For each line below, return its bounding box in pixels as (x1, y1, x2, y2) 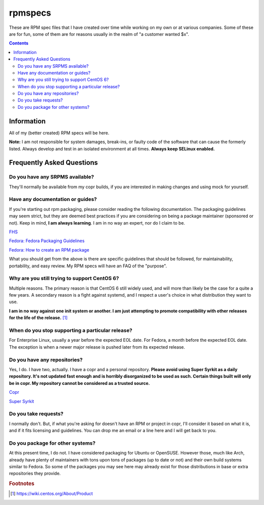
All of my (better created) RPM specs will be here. (9, 130, 110, 136)
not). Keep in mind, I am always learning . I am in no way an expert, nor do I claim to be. (9, 220, 185, 226)
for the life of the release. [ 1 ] (9, 315, 68, 321)
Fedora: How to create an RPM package (9, 247, 89, 252)
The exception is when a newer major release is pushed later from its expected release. (9, 344, 185, 350)
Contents (9, 40, 29, 46)
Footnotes (9, 480, 35, 487)
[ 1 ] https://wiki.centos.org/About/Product (10, 491, 93, 497)
